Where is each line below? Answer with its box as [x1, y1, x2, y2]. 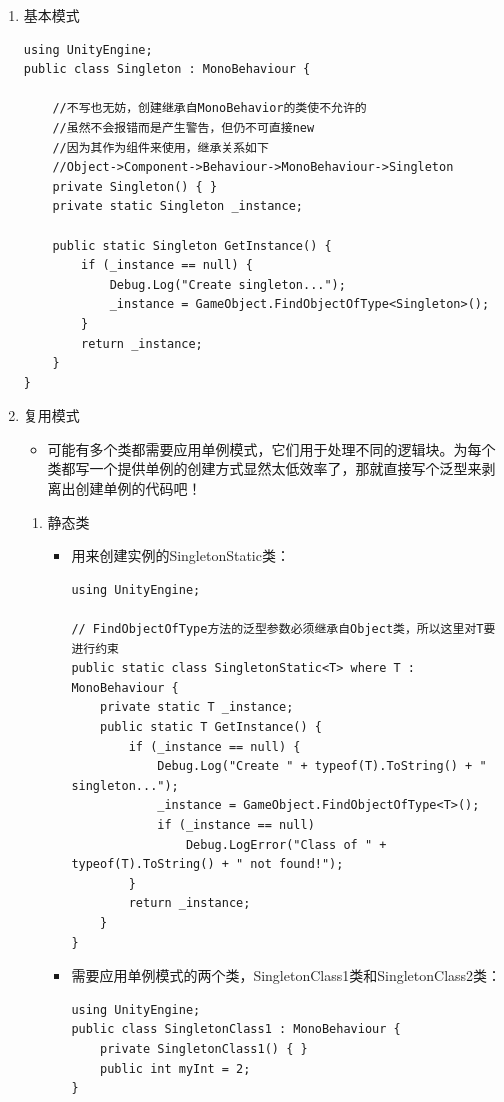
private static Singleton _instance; [52, 199, 303, 214]
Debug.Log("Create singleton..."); [109, 277, 346, 292]
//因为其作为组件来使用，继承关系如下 [52, 140, 269, 155]
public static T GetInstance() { [100, 720, 322, 734]
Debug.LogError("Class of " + [185, 837, 387, 852]
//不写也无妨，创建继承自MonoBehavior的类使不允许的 [52, 101, 367, 116]
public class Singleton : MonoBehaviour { [23, 62, 311, 77]
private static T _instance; [100, 700, 294, 715]
